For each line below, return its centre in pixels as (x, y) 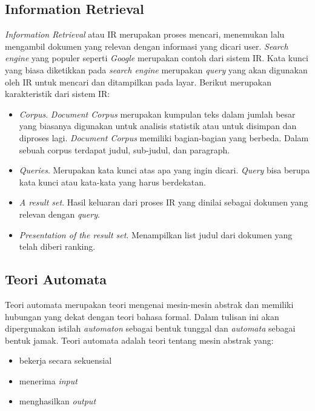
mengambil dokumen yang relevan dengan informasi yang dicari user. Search (147, 46)
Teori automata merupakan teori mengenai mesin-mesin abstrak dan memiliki (149, 304)
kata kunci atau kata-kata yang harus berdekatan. (112, 182)
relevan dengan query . (59, 214)
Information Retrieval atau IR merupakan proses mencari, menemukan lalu (145, 34)
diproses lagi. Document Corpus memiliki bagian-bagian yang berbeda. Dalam (164, 137)
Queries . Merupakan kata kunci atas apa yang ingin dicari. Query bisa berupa (164, 170)
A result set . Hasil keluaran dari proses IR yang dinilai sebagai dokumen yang (164, 202)
